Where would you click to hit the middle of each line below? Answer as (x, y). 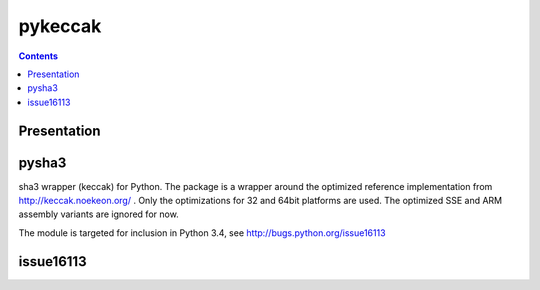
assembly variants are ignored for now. (98, 214)
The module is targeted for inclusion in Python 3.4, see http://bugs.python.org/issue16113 (202, 232)
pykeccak (60, 26)
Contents (38, 56)
